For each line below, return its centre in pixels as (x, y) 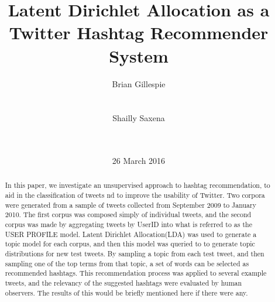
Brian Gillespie (139, 83)
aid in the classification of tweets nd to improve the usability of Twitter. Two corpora (135, 195)
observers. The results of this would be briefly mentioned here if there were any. (126, 292)
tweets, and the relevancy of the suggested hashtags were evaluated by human (123, 283)
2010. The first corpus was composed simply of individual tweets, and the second (128, 215)
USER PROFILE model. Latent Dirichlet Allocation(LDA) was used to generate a (131, 234)
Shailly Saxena (139, 118)
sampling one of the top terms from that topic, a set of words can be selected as (127, 263)
